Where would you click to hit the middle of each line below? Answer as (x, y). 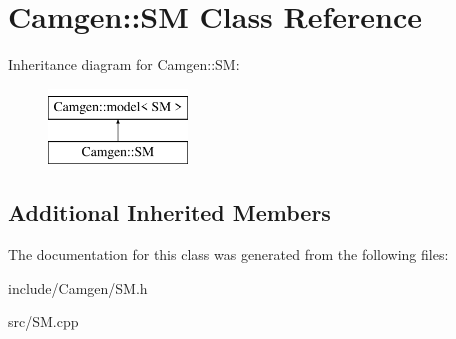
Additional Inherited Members (169, 212)
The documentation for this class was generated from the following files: (228, 254)
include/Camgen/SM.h (78, 287)
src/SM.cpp (43, 321)
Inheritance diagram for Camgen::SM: (124, 64)
